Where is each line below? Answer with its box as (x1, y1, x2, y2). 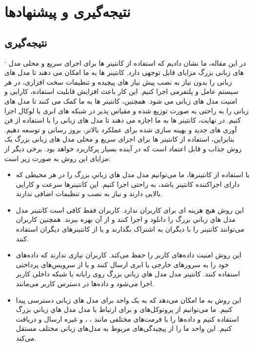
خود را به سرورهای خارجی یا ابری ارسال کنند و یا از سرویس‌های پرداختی (16, 259, 229, 269)
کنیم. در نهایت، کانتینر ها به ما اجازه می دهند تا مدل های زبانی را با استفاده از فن (4, 115, 241, 125)
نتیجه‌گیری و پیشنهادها (4, 1, 131, 21)
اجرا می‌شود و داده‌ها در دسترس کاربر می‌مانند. (16, 278, 154, 289)
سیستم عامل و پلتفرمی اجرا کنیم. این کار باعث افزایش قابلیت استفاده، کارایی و (4, 86, 239, 96)
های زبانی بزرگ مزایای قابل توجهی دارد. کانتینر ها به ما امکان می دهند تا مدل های (4, 67, 244, 77)
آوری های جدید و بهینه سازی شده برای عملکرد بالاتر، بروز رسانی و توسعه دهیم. (4, 124, 237, 134)
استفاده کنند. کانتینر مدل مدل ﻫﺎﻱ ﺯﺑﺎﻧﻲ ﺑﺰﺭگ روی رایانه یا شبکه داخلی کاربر (16, 269, 240, 279)
